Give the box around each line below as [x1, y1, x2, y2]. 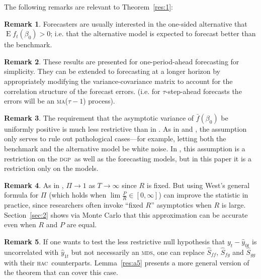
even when [4, 219, 36, 230]
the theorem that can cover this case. [4, 267, 118, 277]
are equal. [66, 219, 97, 230]
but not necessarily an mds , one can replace [71, 246, 205, 257]
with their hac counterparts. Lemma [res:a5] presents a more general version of [4, 257, 249, 267]
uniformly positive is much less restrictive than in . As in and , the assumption [4, 123, 247, 134]
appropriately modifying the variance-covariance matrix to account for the [4, 75, 233, 86]
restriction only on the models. [4, 163, 99, 173]
